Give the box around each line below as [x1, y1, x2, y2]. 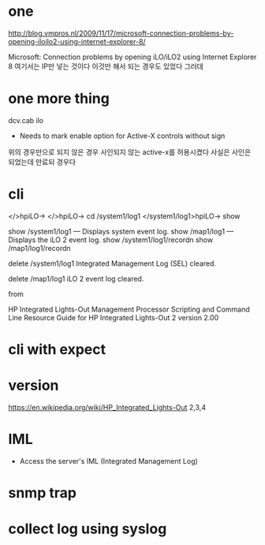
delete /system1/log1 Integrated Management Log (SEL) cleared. [8, 259, 217, 268]
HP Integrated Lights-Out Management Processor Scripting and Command [8, 304, 250, 314]
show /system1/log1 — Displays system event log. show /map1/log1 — [8, 226, 234, 236]
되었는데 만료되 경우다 [8, 157, 77, 166]
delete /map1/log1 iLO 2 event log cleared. [8, 274, 144, 283]
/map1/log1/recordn [8, 243, 71, 252]
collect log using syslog [8, 520, 167, 538]
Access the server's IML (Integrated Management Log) [19, 456, 199, 465]
